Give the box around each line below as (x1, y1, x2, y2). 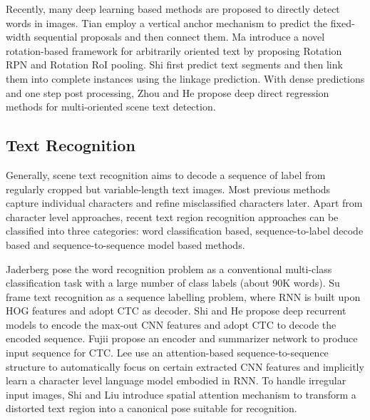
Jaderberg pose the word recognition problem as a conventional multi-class (6, 261, 332, 276)
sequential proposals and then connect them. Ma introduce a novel (34, 29, 325, 44)
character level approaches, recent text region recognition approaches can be (6, 209, 339, 224)
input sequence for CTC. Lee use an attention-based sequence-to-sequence (6, 345, 329, 360)
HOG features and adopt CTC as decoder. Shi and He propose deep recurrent (6, 303, 346, 318)
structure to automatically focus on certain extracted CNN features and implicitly (6, 359, 364, 374)
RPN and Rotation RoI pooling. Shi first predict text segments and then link (6, 57, 343, 72)
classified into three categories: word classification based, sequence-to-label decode (6, 223, 364, 238)
